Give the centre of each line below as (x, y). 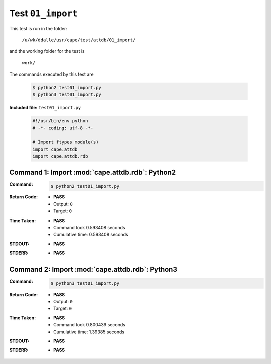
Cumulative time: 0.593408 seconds (91, 235)
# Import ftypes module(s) (65, 142)
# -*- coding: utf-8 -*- (63, 128)
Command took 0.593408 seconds (89, 228)
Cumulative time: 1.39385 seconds (89, 332)
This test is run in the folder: (38, 28)
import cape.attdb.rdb (60, 156)
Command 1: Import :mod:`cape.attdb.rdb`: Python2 (92, 172)
